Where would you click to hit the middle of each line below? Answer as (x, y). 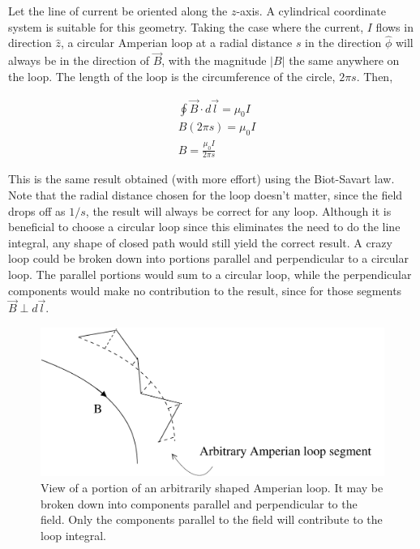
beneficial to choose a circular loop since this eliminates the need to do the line (204, 227)
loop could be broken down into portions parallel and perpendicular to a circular (208, 258)
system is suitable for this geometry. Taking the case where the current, (186, 26)
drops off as (37, 210)
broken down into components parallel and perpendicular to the (199, 503)
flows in (394, 26)
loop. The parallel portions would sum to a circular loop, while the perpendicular (210, 274)
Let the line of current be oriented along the (118, 11)
